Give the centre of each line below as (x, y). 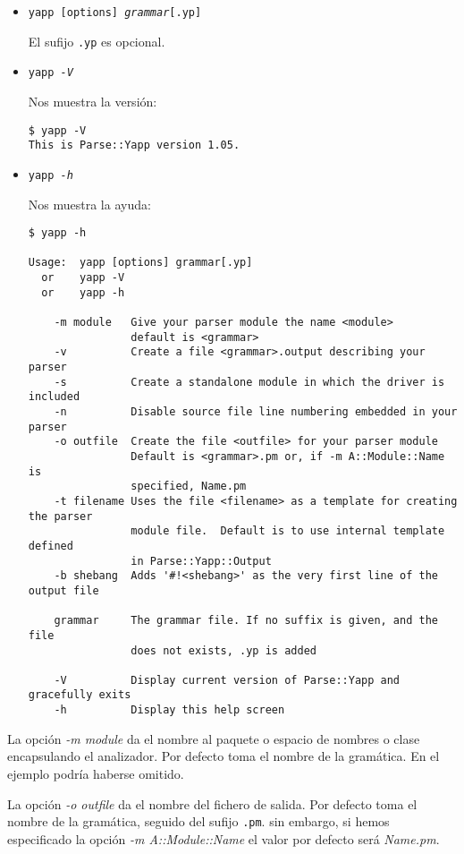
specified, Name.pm (189, 487)
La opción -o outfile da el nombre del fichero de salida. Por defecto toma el (212, 803)
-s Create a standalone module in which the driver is (249, 382)
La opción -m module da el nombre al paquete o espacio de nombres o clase (214, 738)
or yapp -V (83, 278)
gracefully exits (80, 695)
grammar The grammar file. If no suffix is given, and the (246, 621)
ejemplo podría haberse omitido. (96, 773)
